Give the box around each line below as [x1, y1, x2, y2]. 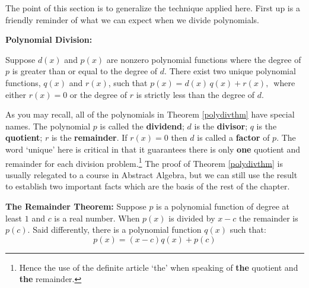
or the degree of [69, 88, 127, 100]
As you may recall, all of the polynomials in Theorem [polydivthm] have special [5, 108, 295, 121]
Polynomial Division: [5, 33, 93, 46]
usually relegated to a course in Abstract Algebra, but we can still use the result [5, 168, 298, 181]
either [5, 88, 27, 100]
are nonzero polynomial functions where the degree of [106, 53, 301, 65]
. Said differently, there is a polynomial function [27, 223, 202, 236]
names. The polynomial [5, 119, 91, 132]
